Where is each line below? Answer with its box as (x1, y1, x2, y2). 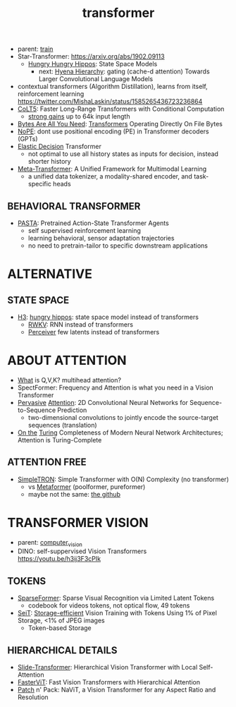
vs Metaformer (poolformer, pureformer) (27, 482, 146, 491)
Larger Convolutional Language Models (38, 75, 154, 83)
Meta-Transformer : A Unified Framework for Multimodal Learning (17, 164, 207, 174)
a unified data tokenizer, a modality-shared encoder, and (27, 172, 192, 181)
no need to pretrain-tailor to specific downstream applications (27, 241, 208, 250)
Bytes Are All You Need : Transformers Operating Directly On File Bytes (17, 120, 223, 128)
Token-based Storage (27, 624, 92, 632)
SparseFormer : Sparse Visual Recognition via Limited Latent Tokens (17, 594, 215, 603)
